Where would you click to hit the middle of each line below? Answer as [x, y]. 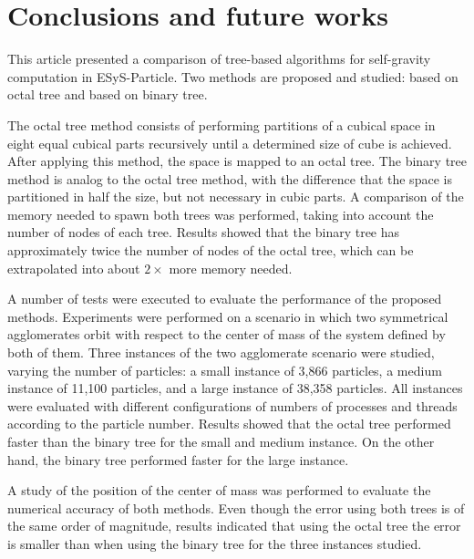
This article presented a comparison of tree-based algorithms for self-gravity [219, 59]
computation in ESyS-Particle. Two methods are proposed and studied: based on [233, 76]
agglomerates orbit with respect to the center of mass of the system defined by [227, 334]
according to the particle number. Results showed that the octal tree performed [229, 424]
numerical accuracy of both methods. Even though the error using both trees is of [236, 507]
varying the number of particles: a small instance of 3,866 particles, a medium [225, 370]
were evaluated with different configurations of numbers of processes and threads [232, 405]
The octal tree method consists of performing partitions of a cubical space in [222, 124]
